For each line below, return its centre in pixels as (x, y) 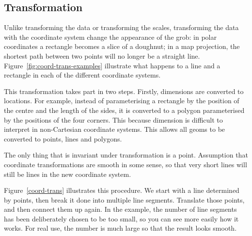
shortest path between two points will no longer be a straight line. (102, 55)
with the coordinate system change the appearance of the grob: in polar (110, 37)
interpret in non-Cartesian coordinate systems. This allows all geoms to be (115, 129)
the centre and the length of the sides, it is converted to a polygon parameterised (124, 110)
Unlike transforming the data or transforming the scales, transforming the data (121, 27)
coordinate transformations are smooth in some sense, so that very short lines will (126, 164)
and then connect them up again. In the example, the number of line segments (120, 209)
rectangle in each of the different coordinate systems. (82, 75)
